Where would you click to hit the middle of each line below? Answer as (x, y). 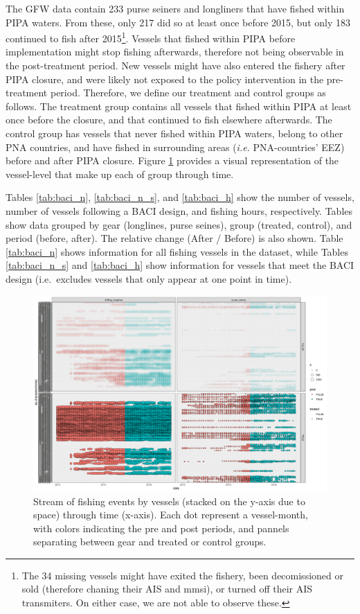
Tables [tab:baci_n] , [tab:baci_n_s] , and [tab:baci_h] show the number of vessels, (180, 197)
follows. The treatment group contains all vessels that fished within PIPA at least (179, 106)
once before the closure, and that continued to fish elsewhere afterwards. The (169, 120)
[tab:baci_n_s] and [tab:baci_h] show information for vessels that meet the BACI (180, 265)
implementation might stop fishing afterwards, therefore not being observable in (175, 52)
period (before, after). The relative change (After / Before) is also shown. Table (174, 238)
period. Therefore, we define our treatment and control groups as (188, 93)
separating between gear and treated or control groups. (150, 542)
